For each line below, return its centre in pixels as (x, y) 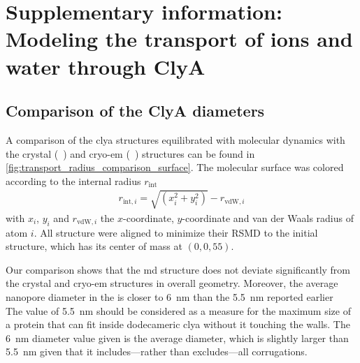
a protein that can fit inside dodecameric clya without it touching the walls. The (178, 324)
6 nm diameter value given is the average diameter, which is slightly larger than (177, 338)
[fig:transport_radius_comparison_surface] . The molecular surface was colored (175, 167)
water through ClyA (106, 66)
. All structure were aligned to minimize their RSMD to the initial (176, 232)
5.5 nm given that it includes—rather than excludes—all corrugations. (157, 351)
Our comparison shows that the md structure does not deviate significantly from (178, 269)
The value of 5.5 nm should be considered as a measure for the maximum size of (178, 310)
